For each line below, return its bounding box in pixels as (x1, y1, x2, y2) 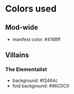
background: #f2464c (12, 77, 58, 83)
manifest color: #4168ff (12, 36, 61, 42)
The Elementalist (5, 66, 47, 73)
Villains (5, 51, 29, 59)
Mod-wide (5, 23, 38, 32)
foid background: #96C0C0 (12, 82, 69, 88)
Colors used (5, 3, 56, 15)
